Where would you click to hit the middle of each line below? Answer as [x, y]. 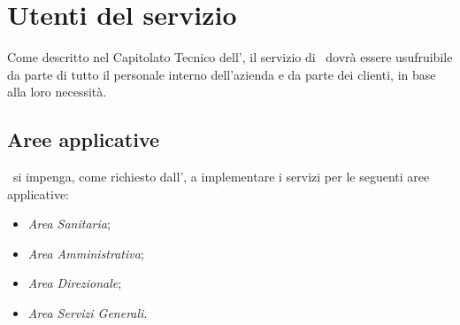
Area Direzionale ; [75, 283]
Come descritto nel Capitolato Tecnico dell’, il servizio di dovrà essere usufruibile [230, 57]
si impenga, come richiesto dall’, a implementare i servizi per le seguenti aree [221, 177]
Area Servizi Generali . [88, 313]
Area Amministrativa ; [86, 253]
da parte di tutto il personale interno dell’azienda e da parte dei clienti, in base [222, 74]
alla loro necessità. [57, 92]
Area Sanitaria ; [69, 224]
